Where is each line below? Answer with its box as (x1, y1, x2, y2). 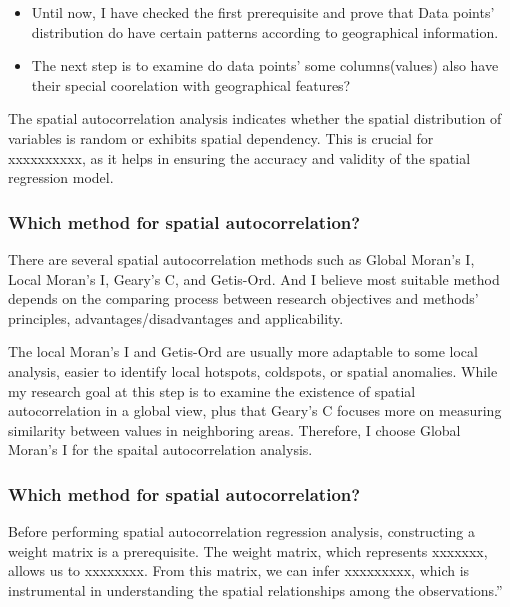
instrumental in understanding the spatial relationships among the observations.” (8, 579, 503, 600)
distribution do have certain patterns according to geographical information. (31, 21, 499, 42)
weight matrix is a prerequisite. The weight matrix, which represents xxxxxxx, (8, 540, 488, 561)
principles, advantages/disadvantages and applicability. (8, 307, 344, 328)
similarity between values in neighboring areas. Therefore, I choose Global (8, 419, 461, 440)
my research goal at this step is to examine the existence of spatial (8, 380, 416, 401)
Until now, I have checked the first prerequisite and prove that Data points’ (31, 2, 495, 22)
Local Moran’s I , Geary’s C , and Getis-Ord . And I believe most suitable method (8, 268, 500, 289)
